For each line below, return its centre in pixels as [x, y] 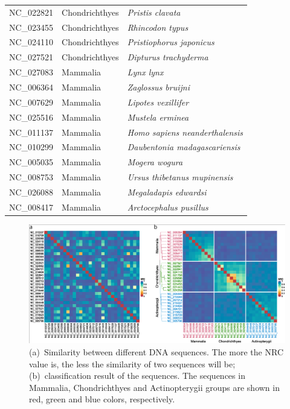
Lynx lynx [145, 72]
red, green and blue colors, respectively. [102, 399]
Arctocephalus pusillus [168, 207]
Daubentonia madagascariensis [184, 147]
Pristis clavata [154, 12]
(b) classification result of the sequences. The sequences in [137, 376]
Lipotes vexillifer [158, 102]
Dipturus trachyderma [168, 57]
